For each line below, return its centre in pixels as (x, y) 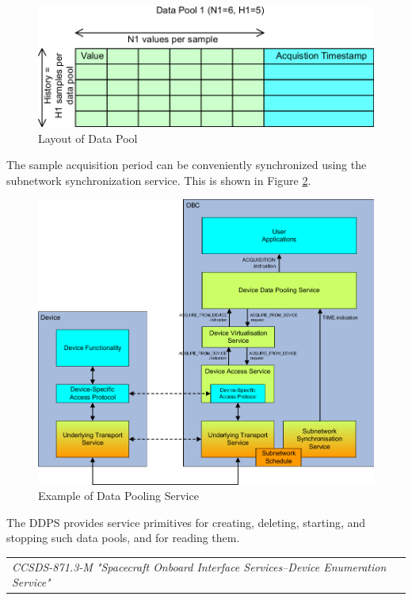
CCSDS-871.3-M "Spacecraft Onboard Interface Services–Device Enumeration (199, 566)
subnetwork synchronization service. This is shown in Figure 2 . (159, 180)
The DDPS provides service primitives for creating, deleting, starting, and (186, 522)
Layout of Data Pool (88, 138)
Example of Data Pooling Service (118, 496)
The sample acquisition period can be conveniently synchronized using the (187, 165)
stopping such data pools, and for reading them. (123, 538)
